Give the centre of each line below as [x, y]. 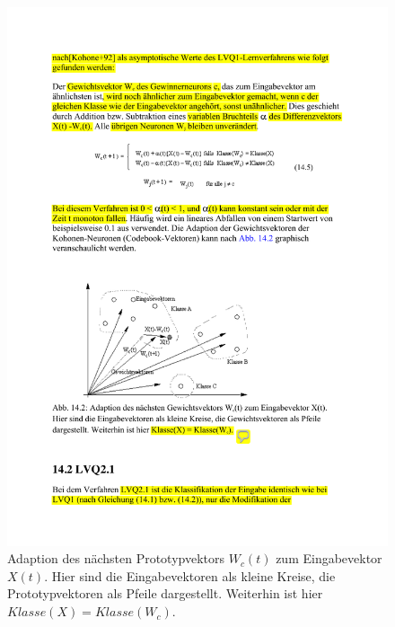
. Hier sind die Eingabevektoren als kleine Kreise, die [190, 575]
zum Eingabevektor [329, 558]
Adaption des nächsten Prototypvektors [116, 558]
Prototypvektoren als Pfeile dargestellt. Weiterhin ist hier [165, 593]
